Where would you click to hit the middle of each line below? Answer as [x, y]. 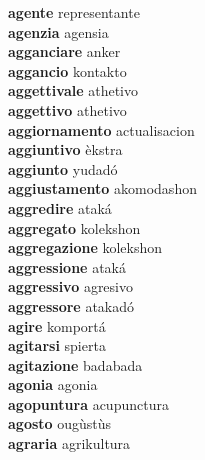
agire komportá [57, 325]
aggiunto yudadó [63, 168]
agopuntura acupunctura [88, 403]
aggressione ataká [67, 266]
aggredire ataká [60, 207]
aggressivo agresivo [70, 286]
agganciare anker [64, 51]
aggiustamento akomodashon [102, 188]
